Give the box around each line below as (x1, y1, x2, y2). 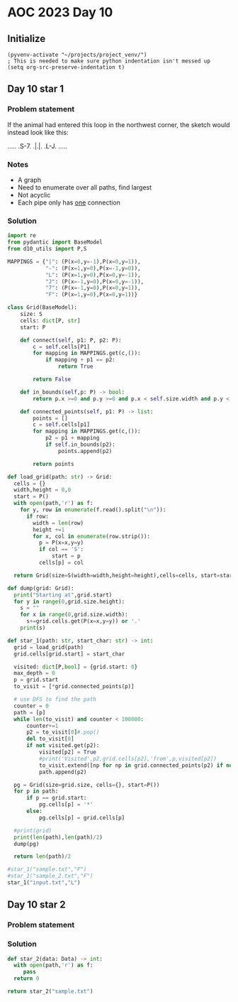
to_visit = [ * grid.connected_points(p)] (13, 683, 135, 690)
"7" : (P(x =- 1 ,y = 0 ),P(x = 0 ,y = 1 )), (45, 285, 141, 292)
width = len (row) (33, 519, 84, 526)
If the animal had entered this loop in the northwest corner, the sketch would (7, 120, 230, 129)
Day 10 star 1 (7, 83, 64, 95)
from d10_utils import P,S (7, 246, 87, 253)
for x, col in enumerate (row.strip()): (33, 533, 151, 540)
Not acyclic (17, 190, 51, 199)
